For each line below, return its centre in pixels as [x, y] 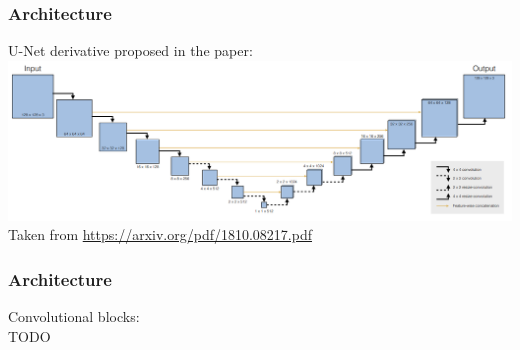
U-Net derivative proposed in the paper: [130, 50]
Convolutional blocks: [74, 316]
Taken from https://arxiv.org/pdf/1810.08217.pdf [160, 234]
